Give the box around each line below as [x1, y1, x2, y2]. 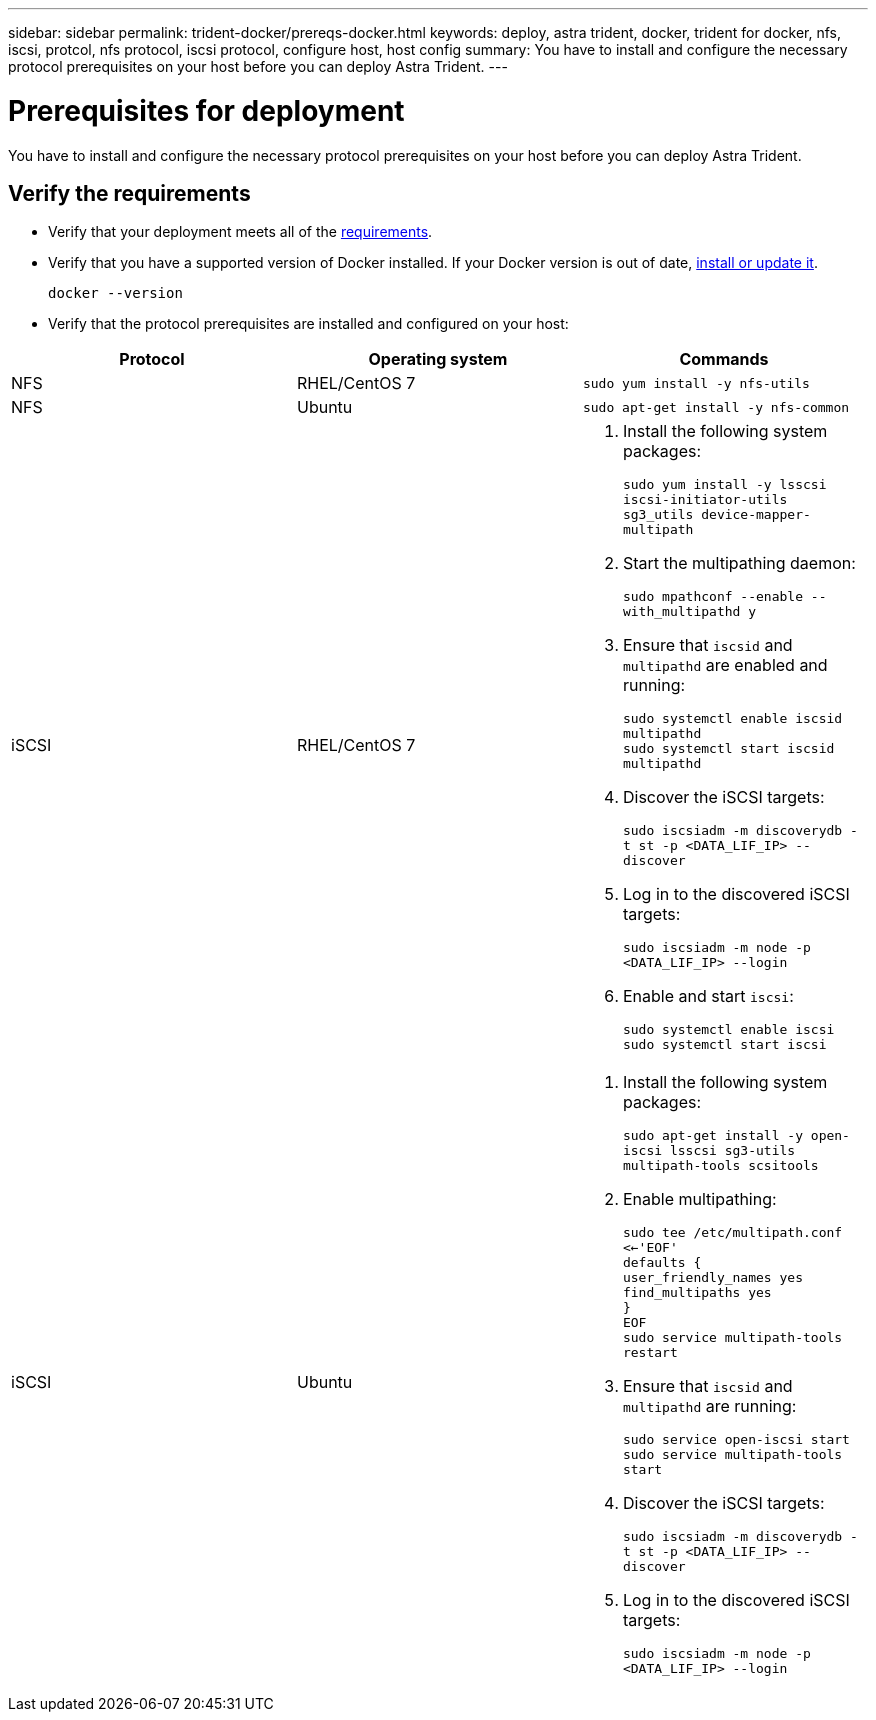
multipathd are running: [622, 1396, 797, 1417]
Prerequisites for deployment [8, 93, 405, 128]
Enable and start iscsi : [622, 986, 794, 1007]
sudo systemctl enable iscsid [622, 711, 843, 727]
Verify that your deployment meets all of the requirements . [48, 223, 433, 241]
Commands [679, 349, 769, 370]
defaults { [622, 1255, 702, 1271]
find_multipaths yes [622, 1285, 772, 1301]
